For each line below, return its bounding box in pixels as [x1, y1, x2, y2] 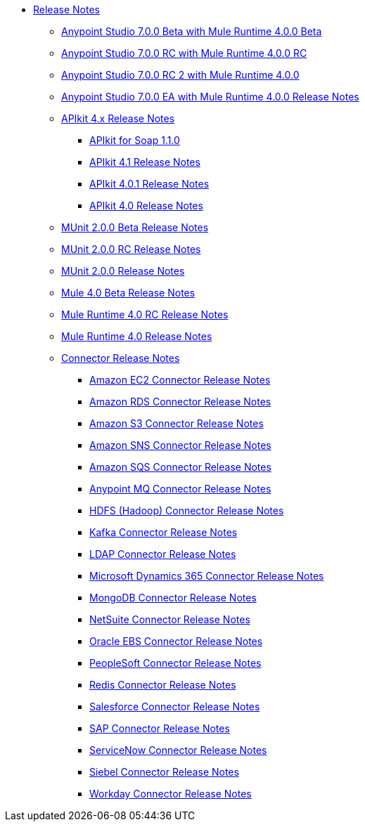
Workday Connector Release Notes [89, 788, 252, 800]
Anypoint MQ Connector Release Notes [89, 483, 271, 495]
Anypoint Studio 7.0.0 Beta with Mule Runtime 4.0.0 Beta [61, 25, 322, 37]
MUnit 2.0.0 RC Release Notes [61, 243, 201, 255]
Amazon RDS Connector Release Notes [89, 396, 271, 408]
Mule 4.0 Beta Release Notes [61, 287, 196, 299]
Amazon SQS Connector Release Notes [89, 461, 271, 473]
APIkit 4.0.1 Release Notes [89, 178, 210, 190]
